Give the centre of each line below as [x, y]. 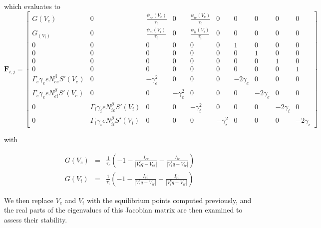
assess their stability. [36, 220]
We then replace [29, 200]
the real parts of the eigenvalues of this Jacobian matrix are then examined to [123, 210]
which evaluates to [32, 6]
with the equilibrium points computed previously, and [169, 200]
